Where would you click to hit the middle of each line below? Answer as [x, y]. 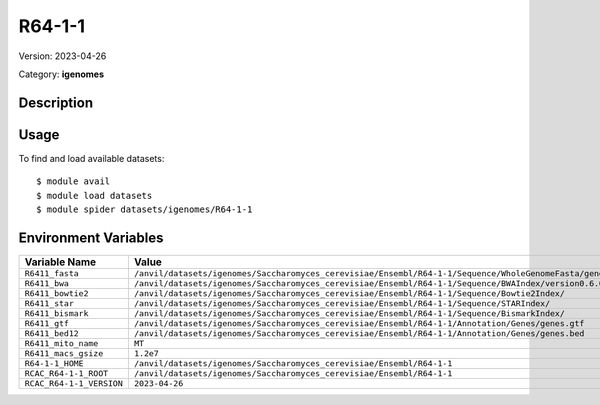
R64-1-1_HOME [54, 363]
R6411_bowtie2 [56, 293]
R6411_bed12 [51, 333]
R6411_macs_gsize [64, 353]
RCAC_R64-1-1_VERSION [74, 383]
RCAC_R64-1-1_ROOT [66, 373]
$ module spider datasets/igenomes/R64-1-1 [144, 209]
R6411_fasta [51, 273]
